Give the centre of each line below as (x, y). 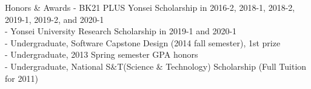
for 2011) (22, 78)
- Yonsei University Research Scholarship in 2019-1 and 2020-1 (121, 31)
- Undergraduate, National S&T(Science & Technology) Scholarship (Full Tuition (156, 66)
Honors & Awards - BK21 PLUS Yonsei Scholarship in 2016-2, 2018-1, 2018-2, (150, 7)
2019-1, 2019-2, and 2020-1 (55, 19)
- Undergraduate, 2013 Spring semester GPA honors (102, 54)
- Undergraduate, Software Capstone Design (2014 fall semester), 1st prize (143, 42)
